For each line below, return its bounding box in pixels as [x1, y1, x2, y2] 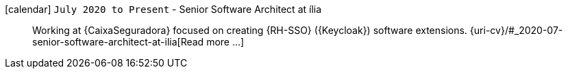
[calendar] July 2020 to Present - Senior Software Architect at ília [5, 3, 322, 15]
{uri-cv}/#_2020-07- [469, 24, 563, 36]
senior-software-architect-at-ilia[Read [32, 36, 204, 48]
